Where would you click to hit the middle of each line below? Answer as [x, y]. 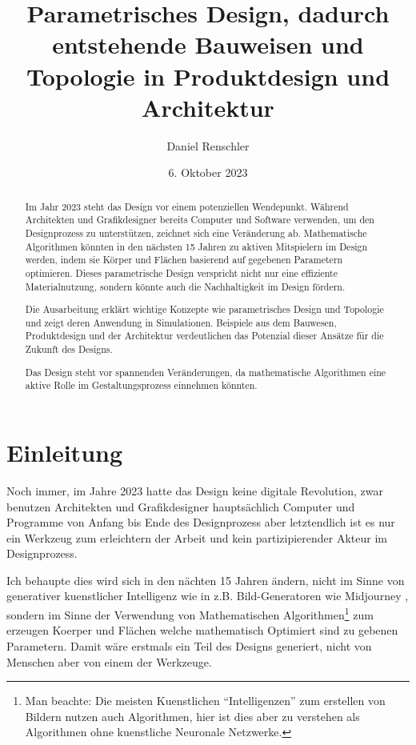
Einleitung [65, 452]
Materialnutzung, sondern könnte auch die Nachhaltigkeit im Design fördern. [185, 286]
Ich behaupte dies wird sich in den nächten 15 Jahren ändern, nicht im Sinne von [206, 580]
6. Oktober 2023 [208, 172]
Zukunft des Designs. [69, 349]
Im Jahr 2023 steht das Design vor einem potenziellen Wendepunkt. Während [187, 206]
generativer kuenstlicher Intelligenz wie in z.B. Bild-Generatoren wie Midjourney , [208, 596]
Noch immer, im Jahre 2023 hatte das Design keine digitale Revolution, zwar [195, 490]
